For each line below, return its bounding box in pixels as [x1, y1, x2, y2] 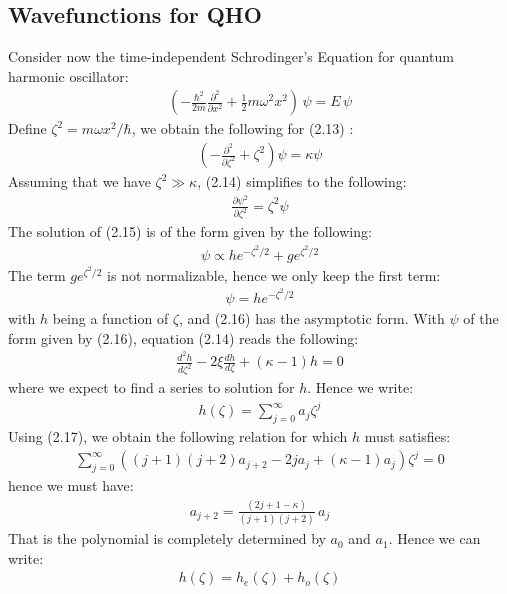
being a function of [52, 307, 169, 328]
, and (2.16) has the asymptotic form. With [178, 307, 445, 328]
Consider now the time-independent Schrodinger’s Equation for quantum [8, 46, 454, 67]
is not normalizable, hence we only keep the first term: [107, 264, 441, 285]
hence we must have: [8, 474, 134, 495]
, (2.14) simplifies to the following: [197, 171, 407, 192]
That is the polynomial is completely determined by [8, 528, 326, 549]
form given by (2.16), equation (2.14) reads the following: [8, 327, 359, 348]
